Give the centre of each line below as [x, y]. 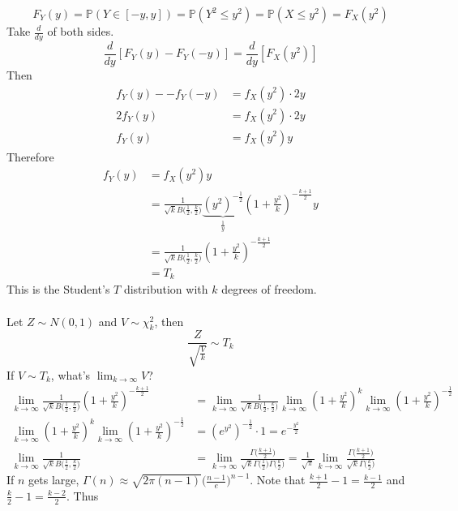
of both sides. [81, 31]
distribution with [166, 289]
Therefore [30, 156]
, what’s [71, 374]
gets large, [54, 480]
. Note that [278, 480]
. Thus [82, 495]
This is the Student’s [58, 289]
